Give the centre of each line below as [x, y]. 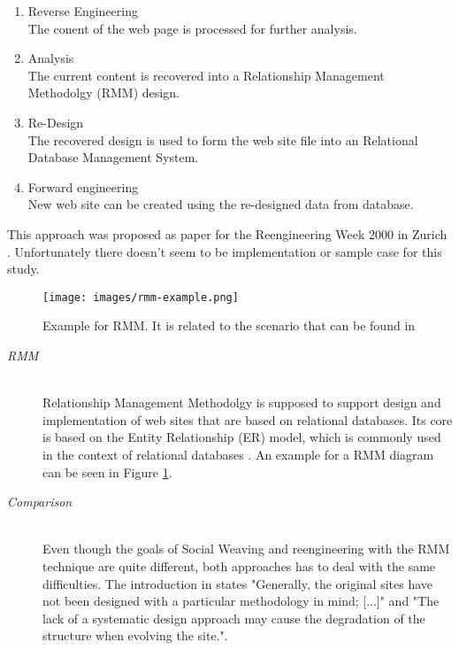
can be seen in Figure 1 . [107, 472]
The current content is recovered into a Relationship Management [206, 75]
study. [23, 269]
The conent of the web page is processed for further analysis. [192, 28]
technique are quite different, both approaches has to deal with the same [239, 565]
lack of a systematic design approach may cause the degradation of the [234, 618]
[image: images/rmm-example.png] [141, 297]
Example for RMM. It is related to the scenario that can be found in [229, 325]
